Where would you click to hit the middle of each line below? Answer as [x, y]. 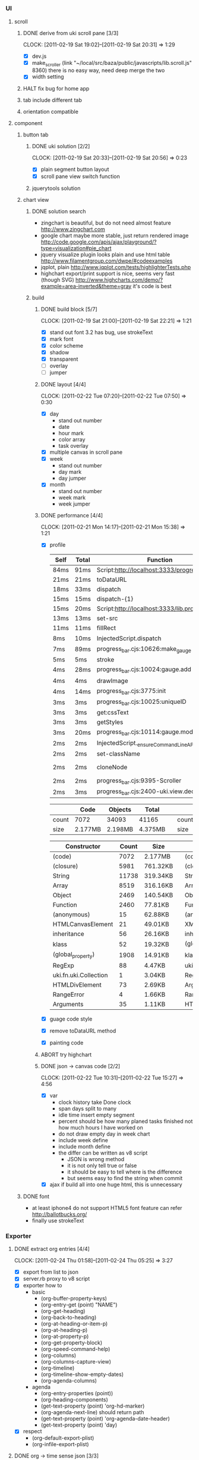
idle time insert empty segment [97, 1115]
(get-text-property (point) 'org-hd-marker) [93, 1406]
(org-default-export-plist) [63, 1438]
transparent [64, 359]
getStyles [110, 722]
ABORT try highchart [66, 1055]
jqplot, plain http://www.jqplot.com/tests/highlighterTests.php [116, 267]
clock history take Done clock [95, 1102]
